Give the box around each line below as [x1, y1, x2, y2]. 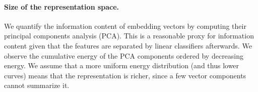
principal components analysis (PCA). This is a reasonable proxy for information [4, 30, 254, 41]
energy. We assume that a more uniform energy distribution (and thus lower [4, 60, 239, 71]
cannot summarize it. [4, 80, 70, 90]
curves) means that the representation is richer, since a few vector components [4, 70, 246, 80]
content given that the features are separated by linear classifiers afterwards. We [4, 40, 252, 51]
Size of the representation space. [4, 1, 119, 12]
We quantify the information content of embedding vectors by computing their [4, 20, 246, 31]
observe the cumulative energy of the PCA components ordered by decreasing [4, 50, 244, 61]
